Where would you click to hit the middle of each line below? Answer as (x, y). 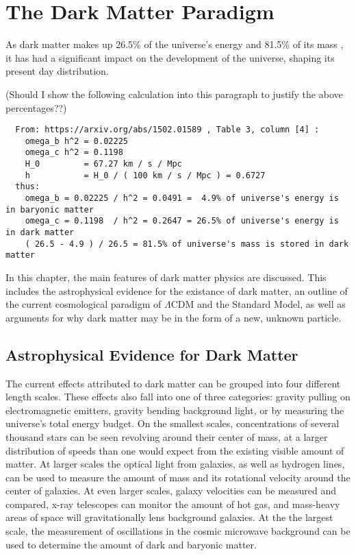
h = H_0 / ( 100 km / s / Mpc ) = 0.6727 (145, 175)
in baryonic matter (50, 209)
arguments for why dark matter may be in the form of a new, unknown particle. (174, 317)
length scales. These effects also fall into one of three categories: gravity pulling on (178, 397)
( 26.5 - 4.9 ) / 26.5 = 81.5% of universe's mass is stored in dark (187, 244)
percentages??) (36, 107)
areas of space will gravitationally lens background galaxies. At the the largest (169, 517)
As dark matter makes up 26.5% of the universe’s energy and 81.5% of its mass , (175, 44)
